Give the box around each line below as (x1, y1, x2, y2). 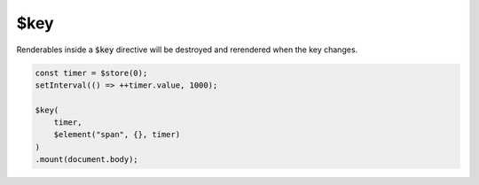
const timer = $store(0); (35, 67, 148, 78)
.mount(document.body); (35, 155, 139, 165)
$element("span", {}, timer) (53, 129, 181, 140)
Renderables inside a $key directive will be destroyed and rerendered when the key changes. (16, 44, 358, 55)
